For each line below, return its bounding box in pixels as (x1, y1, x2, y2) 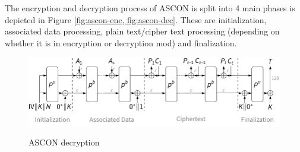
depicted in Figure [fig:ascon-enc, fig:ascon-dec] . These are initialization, (5, 13, 267, 26)
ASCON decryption (29, 135, 100, 148)
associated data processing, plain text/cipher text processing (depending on (5, 25, 280, 37)
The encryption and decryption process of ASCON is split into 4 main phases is (5, 2, 295, 14)
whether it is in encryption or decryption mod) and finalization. (5, 36, 237, 49)
